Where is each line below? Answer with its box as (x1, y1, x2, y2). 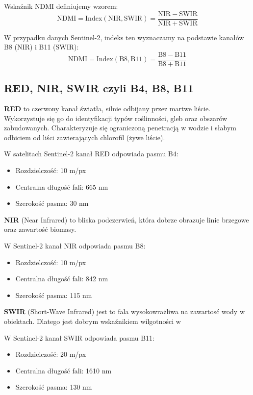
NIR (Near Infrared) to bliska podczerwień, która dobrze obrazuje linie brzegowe (4, 214, 249, 224)
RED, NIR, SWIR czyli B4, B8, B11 (4, 80, 194, 96)
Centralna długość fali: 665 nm (15, 181, 108, 192)
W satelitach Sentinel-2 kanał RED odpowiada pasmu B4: (4, 148, 178, 159)
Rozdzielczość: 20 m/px (15, 349, 86, 359)
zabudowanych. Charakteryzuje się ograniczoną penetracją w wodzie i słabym (4, 123, 236, 133)
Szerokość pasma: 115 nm (15, 290, 92, 300)
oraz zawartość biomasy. (4, 224, 76, 234)
